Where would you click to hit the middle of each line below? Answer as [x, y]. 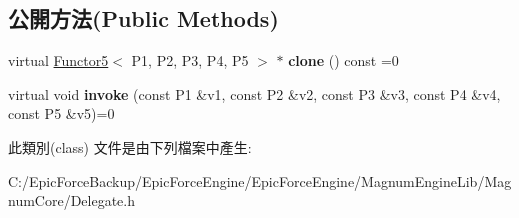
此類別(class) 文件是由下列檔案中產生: [130, 146]
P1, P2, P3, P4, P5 [190, 60]
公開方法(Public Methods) [143, 18]
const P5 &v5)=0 [61, 113]
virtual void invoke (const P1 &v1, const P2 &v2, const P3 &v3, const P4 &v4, [254, 93]
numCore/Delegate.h [72, 200]
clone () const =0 [343, 60]
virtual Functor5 [58, 60]
